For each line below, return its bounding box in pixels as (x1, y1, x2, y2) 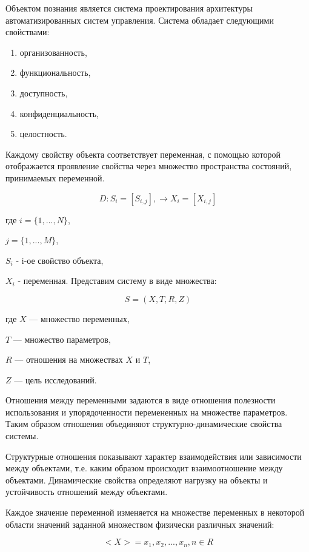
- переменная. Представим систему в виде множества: (18, 274, 217, 287)
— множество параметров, (13, 332, 111, 345)
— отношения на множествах (15, 353, 123, 366)
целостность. (19, 127, 67, 140)
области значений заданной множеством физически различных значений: (5, 517, 274, 530)
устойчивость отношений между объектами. (5, 485, 168, 498)
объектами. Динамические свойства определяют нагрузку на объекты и (5, 473, 268, 486)
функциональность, (19, 66, 91, 79)
